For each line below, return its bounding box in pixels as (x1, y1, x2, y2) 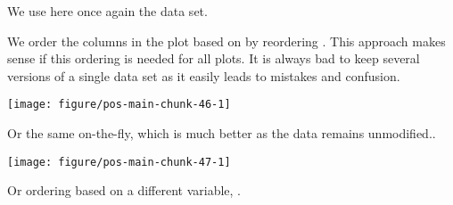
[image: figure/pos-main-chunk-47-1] (7, 155, 231, 168)
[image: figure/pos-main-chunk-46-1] (7, 98, 231, 111)
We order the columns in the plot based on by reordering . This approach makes (7, 31, 446, 50)
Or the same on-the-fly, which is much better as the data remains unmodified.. (7, 124, 436, 143)
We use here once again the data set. (7, 2, 208, 20)
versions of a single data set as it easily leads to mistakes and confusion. (7, 66, 400, 85)
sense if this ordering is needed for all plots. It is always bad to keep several (7, 49, 420, 68)
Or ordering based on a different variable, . (7, 181, 242, 200)
